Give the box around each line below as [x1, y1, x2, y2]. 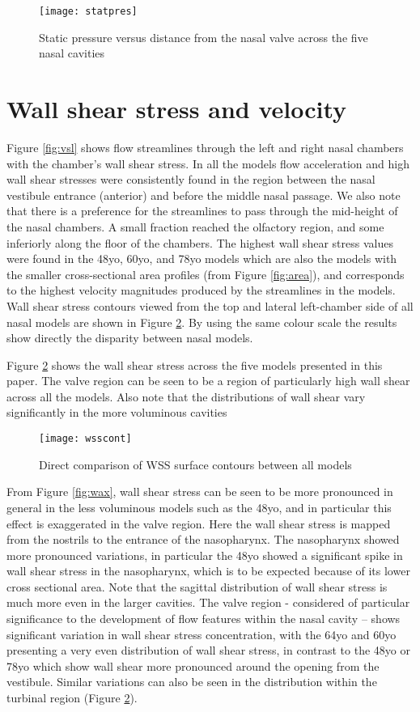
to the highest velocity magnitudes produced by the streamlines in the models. [6, 282, 396, 299]
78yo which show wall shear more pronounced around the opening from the [6, 657, 380, 674]
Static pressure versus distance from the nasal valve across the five [39, 28, 368, 45]
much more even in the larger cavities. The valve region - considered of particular [6, 594, 410, 611]
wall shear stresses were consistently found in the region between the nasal [6, 171, 375, 188]
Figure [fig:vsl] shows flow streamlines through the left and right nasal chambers [6, 138, 404, 155]
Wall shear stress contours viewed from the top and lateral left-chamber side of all [6, 297, 414, 314]
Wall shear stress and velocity [6, 92, 347, 125]
